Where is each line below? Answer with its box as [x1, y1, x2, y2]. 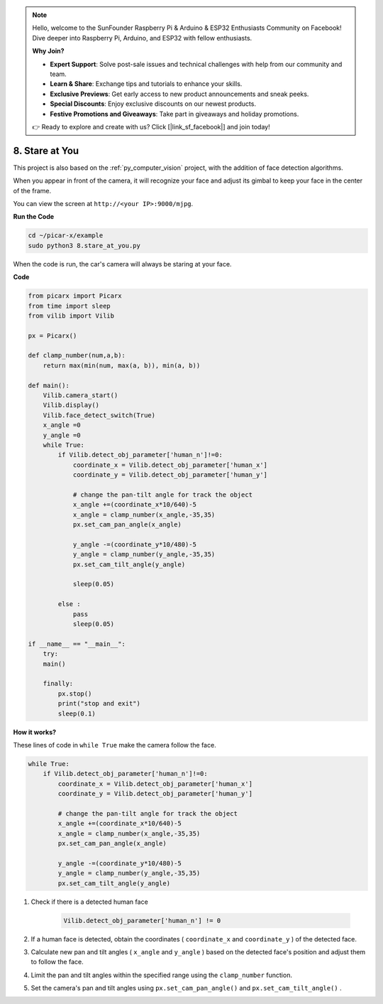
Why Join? [32, 47, 65, 55]
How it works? [13, 728, 57, 736]
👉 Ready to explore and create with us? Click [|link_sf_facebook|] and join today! [32, 122, 270, 131]
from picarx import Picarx [28, 292, 122, 300]
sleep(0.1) [57, 709, 96, 718]
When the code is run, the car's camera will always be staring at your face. [13, 259, 232, 268]
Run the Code [13, 212, 55, 221]
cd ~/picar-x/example [28, 232, 104, 239]
